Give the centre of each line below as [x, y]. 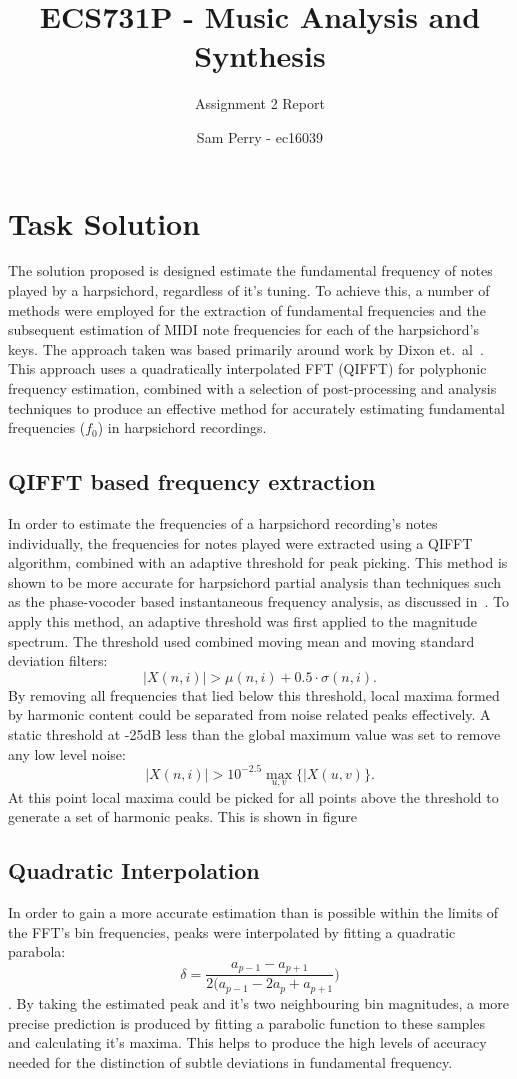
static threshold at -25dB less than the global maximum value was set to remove [254, 733]
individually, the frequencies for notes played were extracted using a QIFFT [240, 542]
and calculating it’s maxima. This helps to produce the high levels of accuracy [247, 1042]
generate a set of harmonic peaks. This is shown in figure [182, 816]
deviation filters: [58, 660]
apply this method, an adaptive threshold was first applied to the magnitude [243, 620]
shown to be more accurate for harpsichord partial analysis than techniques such [255, 581]
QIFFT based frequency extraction [192, 481]
